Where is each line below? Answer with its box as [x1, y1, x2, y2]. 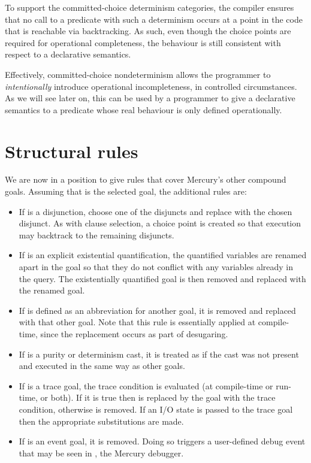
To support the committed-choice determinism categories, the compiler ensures [5, 1, 294, 13]
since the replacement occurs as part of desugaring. [40, 328, 228, 340]
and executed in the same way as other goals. [19, 359, 185, 372]
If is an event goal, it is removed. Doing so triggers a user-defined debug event [19, 435, 306, 447]
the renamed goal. [19, 284, 85, 296]
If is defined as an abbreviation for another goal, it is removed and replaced [19, 304, 296, 316]
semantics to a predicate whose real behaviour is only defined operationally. [5, 103, 282, 116]
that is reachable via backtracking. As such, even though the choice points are [5, 25, 291, 37]
